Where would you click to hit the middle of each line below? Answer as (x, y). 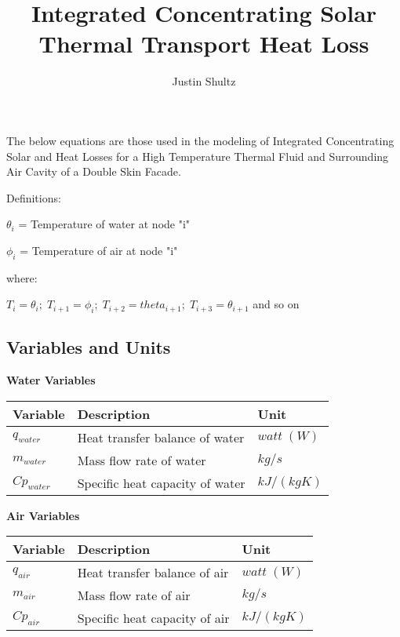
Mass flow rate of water (142, 460)
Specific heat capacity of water (161, 482)
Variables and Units (89, 347)
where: (22, 277)
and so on (276, 304)
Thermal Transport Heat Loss (204, 44)
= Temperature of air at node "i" (99, 250)
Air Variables (43, 515)
